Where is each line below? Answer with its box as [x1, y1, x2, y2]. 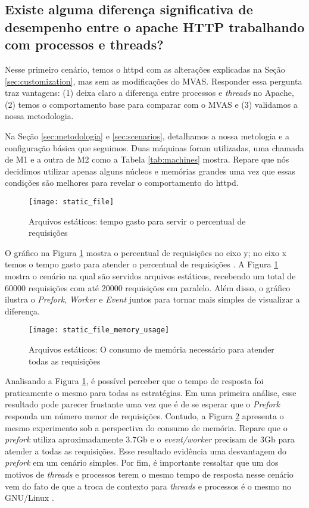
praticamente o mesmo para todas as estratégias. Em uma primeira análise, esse [5, 386, 296, 398]
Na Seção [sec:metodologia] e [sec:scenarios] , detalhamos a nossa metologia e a [5, 129, 290, 142]
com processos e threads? [5, 35, 164, 54]
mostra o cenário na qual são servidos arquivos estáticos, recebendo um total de [5, 269, 296, 282]
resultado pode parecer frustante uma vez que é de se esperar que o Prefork [5, 398, 280, 410]
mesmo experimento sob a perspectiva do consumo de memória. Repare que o [5, 421, 288, 434]
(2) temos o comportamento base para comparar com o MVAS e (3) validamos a [5, 98, 298, 110]
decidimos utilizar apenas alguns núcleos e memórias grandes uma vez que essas [5, 164, 296, 177]
